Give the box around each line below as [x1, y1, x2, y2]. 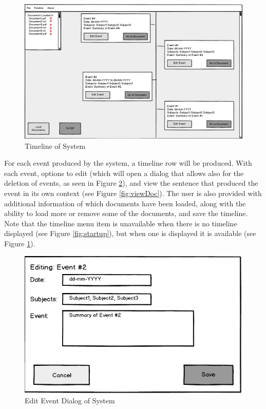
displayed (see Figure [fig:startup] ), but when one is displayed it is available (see [4, 228, 256, 239]
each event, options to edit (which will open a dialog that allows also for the [4, 167, 244, 178]
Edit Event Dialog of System [25, 395, 115, 406]
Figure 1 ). [4, 238, 35, 249]
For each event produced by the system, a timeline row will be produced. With [4, 158, 252, 168]
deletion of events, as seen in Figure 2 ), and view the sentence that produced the [4, 178, 258, 188]
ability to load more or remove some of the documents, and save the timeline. [4, 208, 248, 219]
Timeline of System [25, 140, 86, 151]
